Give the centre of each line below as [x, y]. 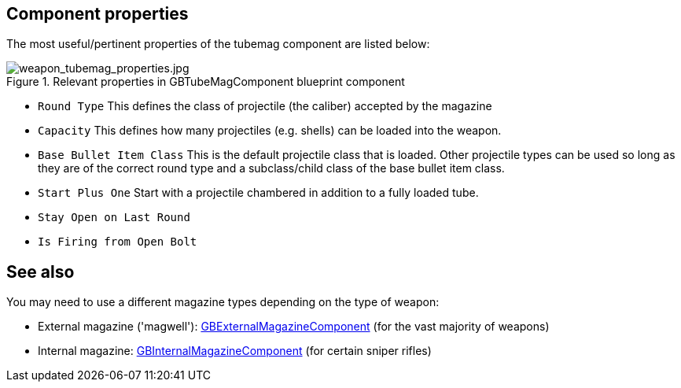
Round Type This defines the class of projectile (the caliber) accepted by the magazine [265, 106]
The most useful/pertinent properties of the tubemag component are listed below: [218, 44]
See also [40, 272]
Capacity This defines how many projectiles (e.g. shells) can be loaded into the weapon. [270, 131]
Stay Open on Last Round [114, 218]
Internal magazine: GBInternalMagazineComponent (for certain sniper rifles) [235, 351]
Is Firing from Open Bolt [118, 242]
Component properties [98, 14]
